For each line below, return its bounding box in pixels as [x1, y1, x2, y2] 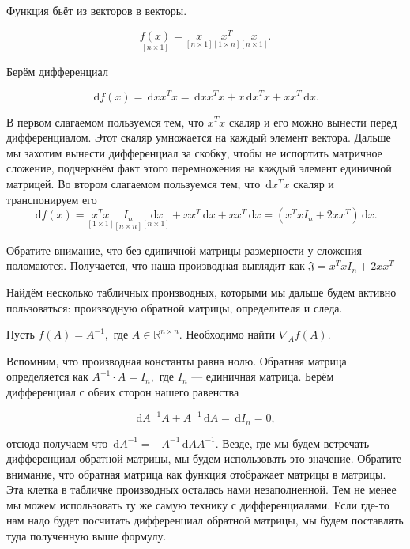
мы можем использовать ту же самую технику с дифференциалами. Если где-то [6, 496, 389, 513]
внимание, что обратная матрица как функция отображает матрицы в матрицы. [6, 465, 386, 482]
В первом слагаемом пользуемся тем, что [6, 113, 205, 130]
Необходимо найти [186, 326, 276, 343]
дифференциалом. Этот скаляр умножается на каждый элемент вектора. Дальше [6, 129, 391, 146]
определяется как [6, 368, 88, 384]
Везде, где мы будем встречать [222, 434, 370, 451]
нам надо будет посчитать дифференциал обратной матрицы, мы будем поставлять [6, 512, 404, 528]
